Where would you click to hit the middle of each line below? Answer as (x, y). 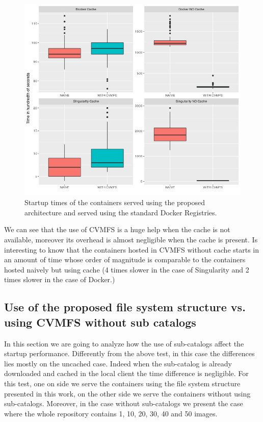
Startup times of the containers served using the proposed (115, 202)
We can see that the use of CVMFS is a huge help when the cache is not (117, 229)
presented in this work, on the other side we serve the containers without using (127, 393)
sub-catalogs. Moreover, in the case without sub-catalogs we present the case (124, 403)
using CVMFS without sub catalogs (100, 322)
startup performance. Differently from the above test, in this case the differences (129, 353)
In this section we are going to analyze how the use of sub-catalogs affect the (124, 343)
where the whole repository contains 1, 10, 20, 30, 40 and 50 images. (111, 413)
